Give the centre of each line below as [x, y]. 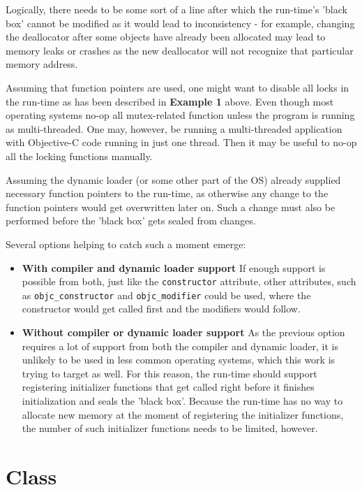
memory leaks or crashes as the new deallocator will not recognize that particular [180, 50]
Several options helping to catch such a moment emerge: [126, 244]
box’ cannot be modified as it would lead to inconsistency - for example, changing [180, 23]
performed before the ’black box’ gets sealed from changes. [131, 221]
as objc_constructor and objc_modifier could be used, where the [166, 295]
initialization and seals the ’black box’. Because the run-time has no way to [182, 400]
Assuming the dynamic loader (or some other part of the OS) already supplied [173, 179]
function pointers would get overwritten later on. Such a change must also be [171, 207]
